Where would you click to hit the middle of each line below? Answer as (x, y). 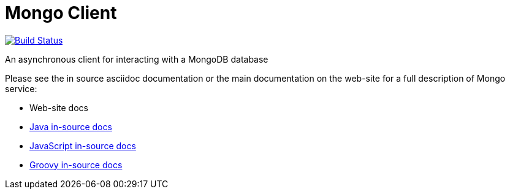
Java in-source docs (71, 126)
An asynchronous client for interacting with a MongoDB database (137, 59)
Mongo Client (61, 13)
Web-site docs (59, 107)
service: (21, 88)
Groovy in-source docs (76, 165)
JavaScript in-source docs (83, 145)
